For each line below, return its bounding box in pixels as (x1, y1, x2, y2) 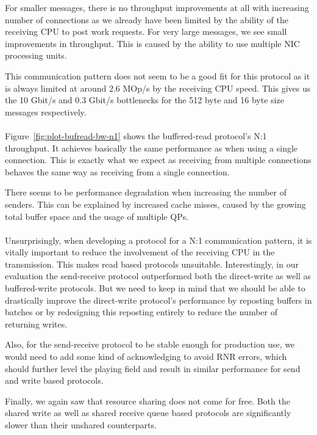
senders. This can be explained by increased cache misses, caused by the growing (5, 197, 306, 210)
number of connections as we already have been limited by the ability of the (5, 13, 288, 26)
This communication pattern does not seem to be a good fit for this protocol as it (5, 69, 310, 82)
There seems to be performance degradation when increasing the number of (5, 186, 287, 199)
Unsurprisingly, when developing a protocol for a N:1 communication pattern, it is (5, 233, 312, 246)
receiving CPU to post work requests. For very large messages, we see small (5, 25, 287, 38)
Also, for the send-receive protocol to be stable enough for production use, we (5, 338, 295, 351)
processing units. (5, 49, 67, 62)
